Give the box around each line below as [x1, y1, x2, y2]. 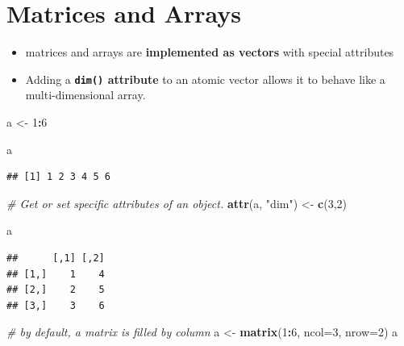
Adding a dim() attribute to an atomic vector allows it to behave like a [25, 70, 385, 87]
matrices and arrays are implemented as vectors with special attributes [25, 44, 394, 60]
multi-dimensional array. [25, 86, 146, 103]
